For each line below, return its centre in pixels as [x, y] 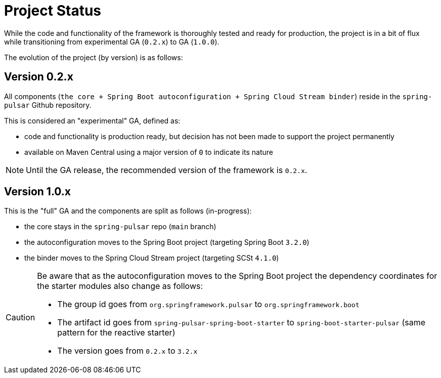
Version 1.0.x [38, 192]
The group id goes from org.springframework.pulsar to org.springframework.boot [208, 304]
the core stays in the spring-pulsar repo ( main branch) [120, 227]
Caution [20, 318]
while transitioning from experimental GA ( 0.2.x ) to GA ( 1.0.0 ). [112, 41]
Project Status [53, 11]
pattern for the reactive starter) [116, 333]
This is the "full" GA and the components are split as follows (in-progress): [128, 211]
